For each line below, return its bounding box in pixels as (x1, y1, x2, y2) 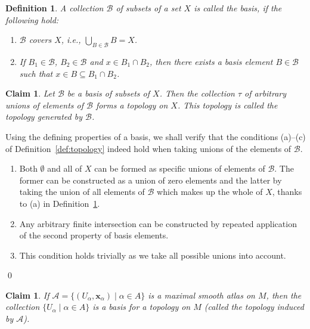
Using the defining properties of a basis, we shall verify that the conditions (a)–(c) (5, 130, 306, 142)
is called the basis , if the (194, 2, 282, 14)
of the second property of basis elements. (19, 229, 169, 241)
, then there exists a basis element (150, 55, 273, 67)
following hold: (5, 13, 59, 26)
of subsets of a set (116, 2, 181, 14)
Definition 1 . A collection (5, 2, 104, 14)
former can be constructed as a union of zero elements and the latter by (19, 173, 282, 186)
